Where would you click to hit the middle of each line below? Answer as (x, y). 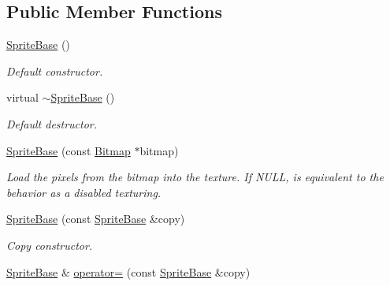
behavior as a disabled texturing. (84, 192)
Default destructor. (52, 123)
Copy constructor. (50, 245)
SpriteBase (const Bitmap (69, 150)
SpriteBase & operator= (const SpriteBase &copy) (128, 271)
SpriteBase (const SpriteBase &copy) (96, 219)
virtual (22, 97)
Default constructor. (55, 71)
